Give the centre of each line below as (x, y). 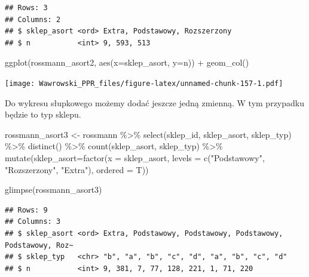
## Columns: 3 (33, 222)
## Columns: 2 (33, 19)
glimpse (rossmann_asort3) (53, 190)
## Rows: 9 (26, 210)
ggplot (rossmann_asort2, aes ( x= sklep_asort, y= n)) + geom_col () (127, 62)
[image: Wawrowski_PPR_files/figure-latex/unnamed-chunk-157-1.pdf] (144, 83)
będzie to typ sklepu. (43, 114)
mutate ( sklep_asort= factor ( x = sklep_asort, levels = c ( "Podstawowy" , (135, 158)
